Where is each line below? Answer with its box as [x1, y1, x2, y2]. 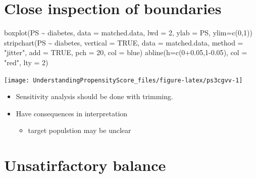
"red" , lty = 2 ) [4, 57, 48, 67]
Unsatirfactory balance [4, 155, 166, 175]
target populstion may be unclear [28, 125, 131, 136]
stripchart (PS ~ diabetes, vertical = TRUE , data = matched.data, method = [4, 37, 243, 48]
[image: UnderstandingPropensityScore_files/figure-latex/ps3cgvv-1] [4, 76, 243, 84]
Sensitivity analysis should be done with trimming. [16, 91, 173, 102]
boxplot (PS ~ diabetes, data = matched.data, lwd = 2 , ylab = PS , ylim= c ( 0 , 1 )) [4, 27, 252, 38]
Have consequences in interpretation [16, 108, 128, 118]
